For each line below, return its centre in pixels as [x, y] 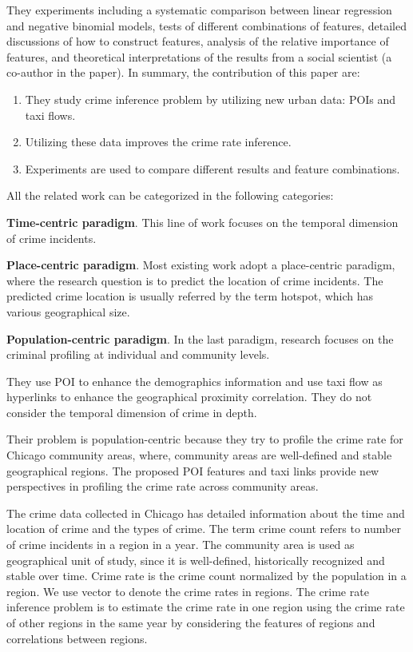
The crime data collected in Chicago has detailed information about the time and [206, 513]
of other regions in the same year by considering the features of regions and [191, 622]
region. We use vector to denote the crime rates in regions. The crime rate [188, 591]
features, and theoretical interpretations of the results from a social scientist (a [199, 56]
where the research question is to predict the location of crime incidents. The [195, 280]
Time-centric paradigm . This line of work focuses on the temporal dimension [203, 222]
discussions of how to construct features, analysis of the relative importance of [198, 41]
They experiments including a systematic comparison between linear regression [199, 10]
